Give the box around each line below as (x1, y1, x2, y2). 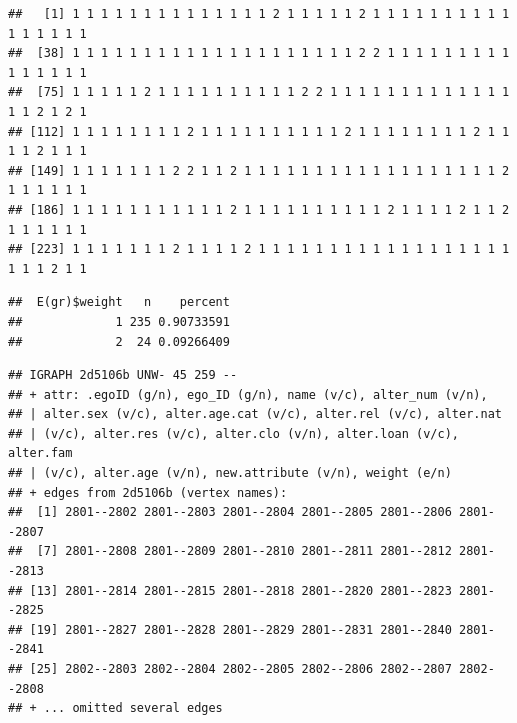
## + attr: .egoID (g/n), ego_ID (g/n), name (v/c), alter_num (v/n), (8, 387, 488, 402)
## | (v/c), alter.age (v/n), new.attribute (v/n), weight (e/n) (8, 466, 452, 481)
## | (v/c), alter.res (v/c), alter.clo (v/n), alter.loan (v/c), (8, 426, 460, 441)
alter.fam (8, 446, 73, 461)
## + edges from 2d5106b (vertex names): (8, 485, 288, 500)
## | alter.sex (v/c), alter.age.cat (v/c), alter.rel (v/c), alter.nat (8, 407, 502, 422)
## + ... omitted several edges (8, 701, 223, 716)
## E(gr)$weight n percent (8, 295, 230, 310)
